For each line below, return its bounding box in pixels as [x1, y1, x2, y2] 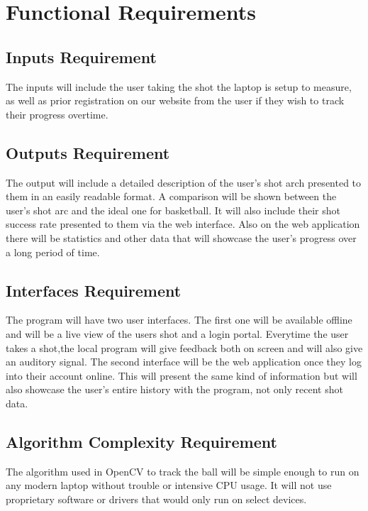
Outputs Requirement [6, 141, 170, 163]
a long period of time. [6, 244, 100, 259]
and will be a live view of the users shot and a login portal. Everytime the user [6, 326, 349, 341]
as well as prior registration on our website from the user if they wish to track [6, 93, 345, 108]
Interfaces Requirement [6, 279, 182, 301]
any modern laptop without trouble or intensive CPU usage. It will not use [6, 478, 332, 493]
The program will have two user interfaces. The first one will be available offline [6, 312, 352, 327]
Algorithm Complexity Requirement [6, 430, 277, 452]
